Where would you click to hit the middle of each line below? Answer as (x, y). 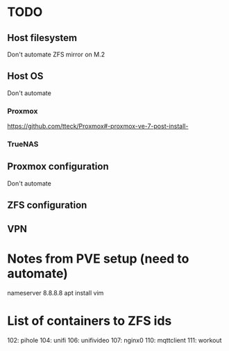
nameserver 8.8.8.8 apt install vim (56, 293)
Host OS (25, 76)
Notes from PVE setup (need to (98, 259)
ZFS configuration (47, 205)
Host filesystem (42, 38)
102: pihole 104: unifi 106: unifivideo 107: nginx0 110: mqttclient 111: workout (114, 340)
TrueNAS (23, 145)
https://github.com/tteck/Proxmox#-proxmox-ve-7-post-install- (98, 126)
